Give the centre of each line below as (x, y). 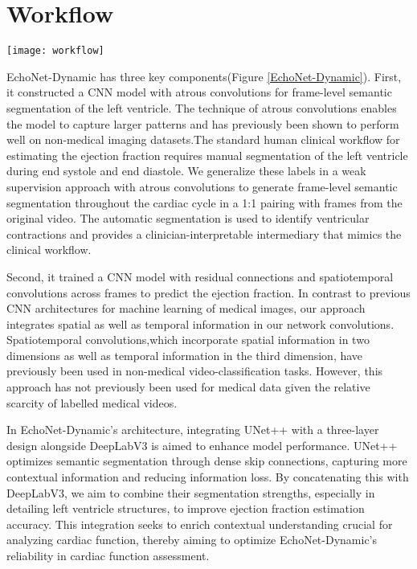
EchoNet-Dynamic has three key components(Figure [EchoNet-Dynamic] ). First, (204, 76)
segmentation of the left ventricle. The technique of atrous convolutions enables (202, 107)
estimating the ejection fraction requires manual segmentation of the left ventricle (207, 155)
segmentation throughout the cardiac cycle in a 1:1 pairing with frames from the (204, 202)
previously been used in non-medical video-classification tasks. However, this (195, 371)
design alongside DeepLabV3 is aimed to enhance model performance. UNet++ (202, 445)
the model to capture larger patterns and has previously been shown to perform (203, 123)
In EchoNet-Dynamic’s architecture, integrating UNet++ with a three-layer (193, 430)
